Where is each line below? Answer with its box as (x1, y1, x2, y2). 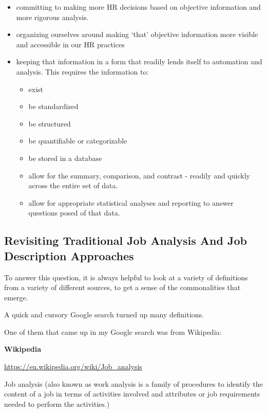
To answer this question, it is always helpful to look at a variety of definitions (4, 272, 248, 282)
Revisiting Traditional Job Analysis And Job (4, 232, 247, 248)
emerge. (4, 292, 28, 302)
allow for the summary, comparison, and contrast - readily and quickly (28, 170, 250, 181)
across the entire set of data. (28, 180, 118, 191)
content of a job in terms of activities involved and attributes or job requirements (4, 388, 260, 399)
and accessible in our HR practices (16, 39, 125, 49)
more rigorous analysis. (16, 11, 89, 22)
